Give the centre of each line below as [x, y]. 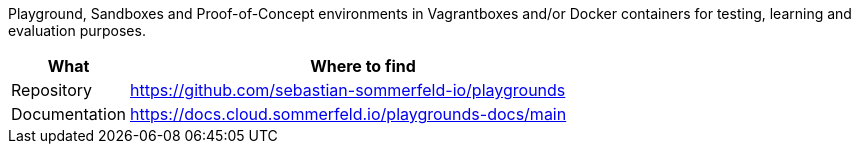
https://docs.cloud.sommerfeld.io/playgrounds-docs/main [348, 114]
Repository [52, 90]
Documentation [68, 114]
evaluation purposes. [77, 30]
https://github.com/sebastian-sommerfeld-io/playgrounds [348, 90]
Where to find [363, 66]
